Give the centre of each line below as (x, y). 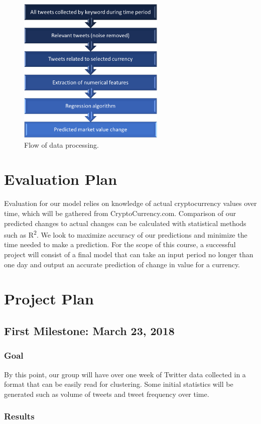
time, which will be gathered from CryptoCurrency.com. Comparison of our (120, 213)
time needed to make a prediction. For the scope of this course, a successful (120, 244)
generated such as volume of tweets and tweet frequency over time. (107, 394)
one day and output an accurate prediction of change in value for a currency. (122, 264)
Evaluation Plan (61, 179)
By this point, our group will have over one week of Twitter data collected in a (125, 374)
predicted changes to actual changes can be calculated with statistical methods (125, 223)
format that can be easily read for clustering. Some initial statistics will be (119, 384)
